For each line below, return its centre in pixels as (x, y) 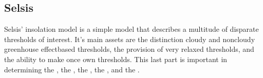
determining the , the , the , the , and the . (72, 69)
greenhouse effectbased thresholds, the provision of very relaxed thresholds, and (129, 49)
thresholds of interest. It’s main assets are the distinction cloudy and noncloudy (130, 39)
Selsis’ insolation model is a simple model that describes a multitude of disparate (131, 29)
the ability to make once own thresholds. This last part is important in (116, 59)
